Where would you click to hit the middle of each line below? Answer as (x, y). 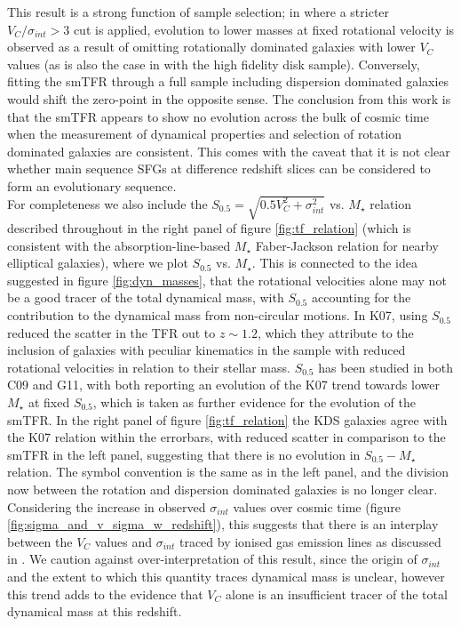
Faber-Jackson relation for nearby (347, 245)
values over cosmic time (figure (317, 506)
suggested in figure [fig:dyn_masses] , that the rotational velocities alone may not (227, 280)
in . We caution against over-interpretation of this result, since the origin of (212, 559)
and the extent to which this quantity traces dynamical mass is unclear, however (226, 576)
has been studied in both (386, 367)
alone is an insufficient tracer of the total (336, 594)
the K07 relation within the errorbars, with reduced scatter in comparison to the (227, 437)
